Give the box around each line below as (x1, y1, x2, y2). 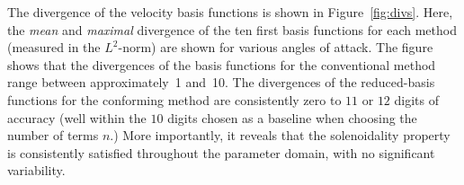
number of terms (7, 126, 99, 145)
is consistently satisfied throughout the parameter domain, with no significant (7, 143, 435, 162)
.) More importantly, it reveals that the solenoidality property (110, 126, 451, 145)
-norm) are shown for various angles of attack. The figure (118, 38, 433, 57)
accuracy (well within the (7, 108, 147, 127)
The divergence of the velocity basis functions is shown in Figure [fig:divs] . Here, (7, 3, 453, 21)
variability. (7, 161, 66, 180)
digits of (394, 90, 440, 109)
